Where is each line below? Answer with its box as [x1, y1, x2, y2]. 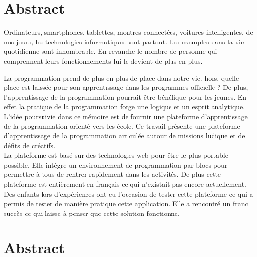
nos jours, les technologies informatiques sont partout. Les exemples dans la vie [4, 36, 244, 46]
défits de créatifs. [4, 140, 56, 150]
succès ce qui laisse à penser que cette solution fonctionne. [4, 208, 180, 218]
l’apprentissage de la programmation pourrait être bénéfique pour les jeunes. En [4, 91, 247, 102]
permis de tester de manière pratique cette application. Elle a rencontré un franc [4, 198, 248, 209]
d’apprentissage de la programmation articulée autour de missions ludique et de [4, 130, 245, 141]
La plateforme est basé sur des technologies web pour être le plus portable [4, 150, 228, 160]
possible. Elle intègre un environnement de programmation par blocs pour [4, 159, 228, 170]
